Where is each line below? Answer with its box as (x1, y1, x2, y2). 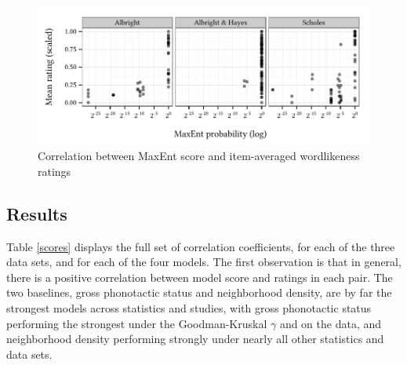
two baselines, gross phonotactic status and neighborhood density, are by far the (6, 284, 392, 301)
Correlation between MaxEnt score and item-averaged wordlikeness (38, 148, 360, 164)
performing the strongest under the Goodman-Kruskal (6, 315, 267, 331)
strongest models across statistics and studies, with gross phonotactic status (6, 300, 372, 316)
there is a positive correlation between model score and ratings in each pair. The (6, 268, 393, 285)
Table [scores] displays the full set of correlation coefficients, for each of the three (6, 238, 395, 254)
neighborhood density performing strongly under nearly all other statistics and (6, 330, 384, 347)
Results (6, 201, 67, 225)
